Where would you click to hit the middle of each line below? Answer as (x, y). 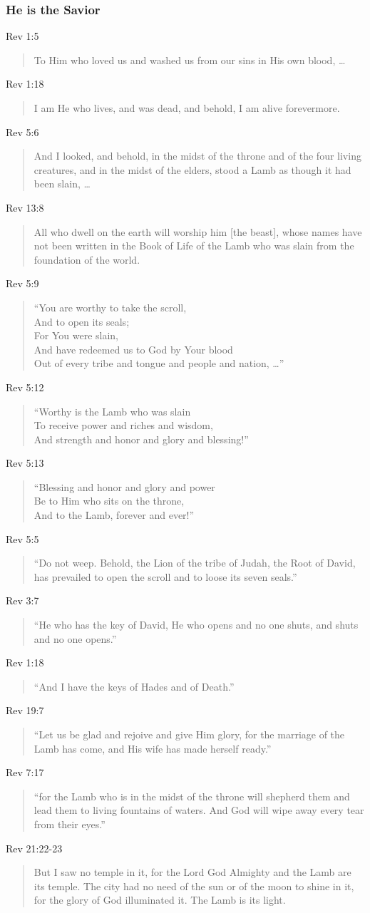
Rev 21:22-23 (34, 848)
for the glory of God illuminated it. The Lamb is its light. (160, 900)
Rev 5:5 (22, 538)
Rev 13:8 (25, 207)
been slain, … (62, 184)
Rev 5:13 (25, 463)
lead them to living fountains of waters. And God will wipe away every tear (199, 810)
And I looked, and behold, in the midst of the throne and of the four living (197, 156)
